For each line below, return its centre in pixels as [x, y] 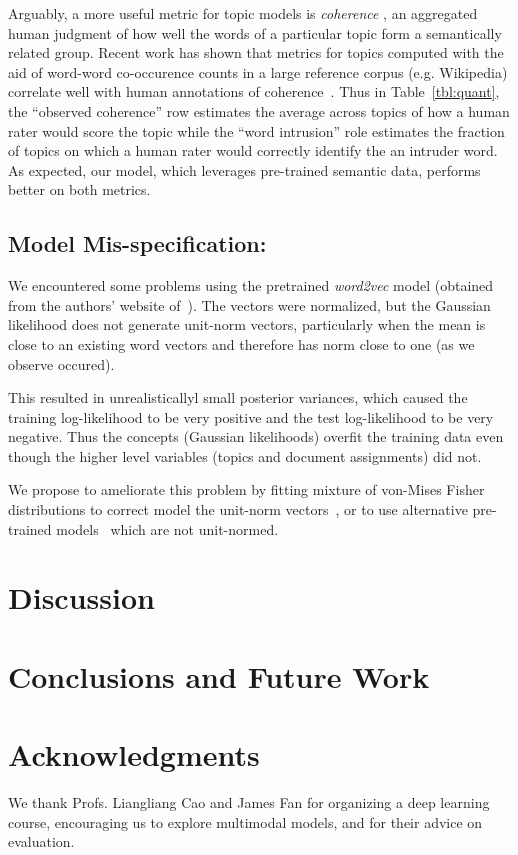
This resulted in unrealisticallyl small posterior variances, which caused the [238, 397]
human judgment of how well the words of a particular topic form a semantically [255, 32]
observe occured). [61, 363]
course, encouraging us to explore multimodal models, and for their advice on [245, 821]
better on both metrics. [79, 189]
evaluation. [41, 841]
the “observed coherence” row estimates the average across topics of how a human [259, 110]
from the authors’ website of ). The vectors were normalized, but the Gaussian [249, 304]
